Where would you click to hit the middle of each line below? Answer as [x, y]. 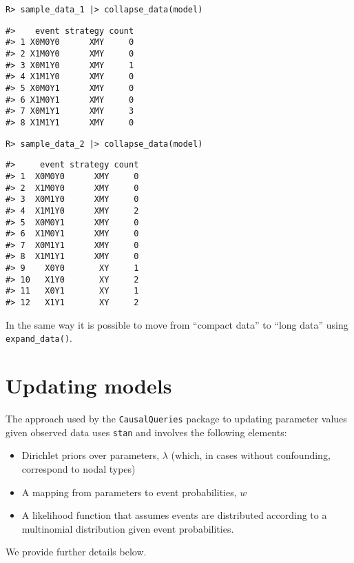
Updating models [89, 386]
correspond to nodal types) [79, 469]
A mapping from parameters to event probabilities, [129, 492]
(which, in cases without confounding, [251, 455]
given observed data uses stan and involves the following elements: [146, 432]
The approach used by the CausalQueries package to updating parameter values [176, 419]
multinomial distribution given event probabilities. [128, 528]
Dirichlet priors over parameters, [91, 455]
